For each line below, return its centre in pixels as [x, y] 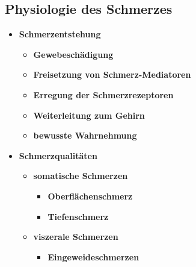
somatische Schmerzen [81, 176]
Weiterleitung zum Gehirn [89, 115]
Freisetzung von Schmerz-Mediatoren [112, 74]
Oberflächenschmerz [90, 196]
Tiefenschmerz [78, 216]
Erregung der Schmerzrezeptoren [103, 94]
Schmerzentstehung [60, 34]
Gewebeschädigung [73, 54]
